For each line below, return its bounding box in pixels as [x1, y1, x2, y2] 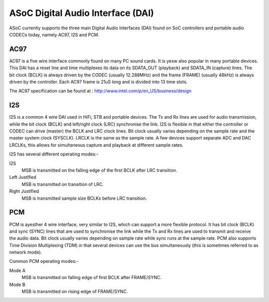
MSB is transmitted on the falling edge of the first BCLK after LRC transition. [21, 167, 177, 173]
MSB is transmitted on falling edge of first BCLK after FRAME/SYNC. [21, 275, 162, 281]
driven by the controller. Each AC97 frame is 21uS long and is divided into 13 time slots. [9, 79, 188, 85]
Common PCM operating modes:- [9, 258, 79, 264]
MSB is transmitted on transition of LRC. [21, 181, 104, 187]
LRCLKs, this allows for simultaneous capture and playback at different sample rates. [9, 142, 184, 148]
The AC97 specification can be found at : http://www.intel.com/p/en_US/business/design [9, 88, 192, 94]
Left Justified [9, 174, 37, 180]
